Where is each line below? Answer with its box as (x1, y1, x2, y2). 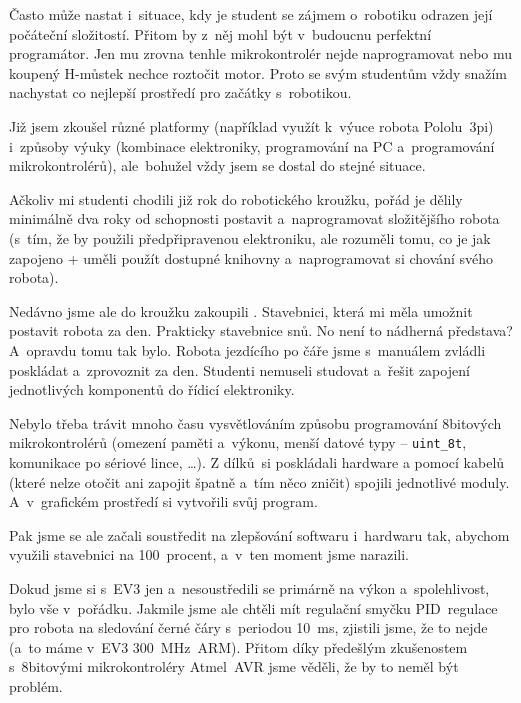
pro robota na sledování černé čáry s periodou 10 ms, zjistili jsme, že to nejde (9, 617, 488, 638)
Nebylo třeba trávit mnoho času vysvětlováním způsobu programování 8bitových (9, 412, 502, 433)
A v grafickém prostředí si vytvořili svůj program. (9, 491, 318, 512)
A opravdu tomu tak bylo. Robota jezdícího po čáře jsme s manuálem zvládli (9, 339, 486, 360)
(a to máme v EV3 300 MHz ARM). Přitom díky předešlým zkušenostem (9, 636, 468, 657)
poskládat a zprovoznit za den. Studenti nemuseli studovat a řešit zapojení (9, 359, 470, 380)
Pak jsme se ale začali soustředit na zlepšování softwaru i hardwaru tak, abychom (9, 524, 510, 545)
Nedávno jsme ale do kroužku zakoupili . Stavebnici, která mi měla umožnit (9, 300, 473, 321)
